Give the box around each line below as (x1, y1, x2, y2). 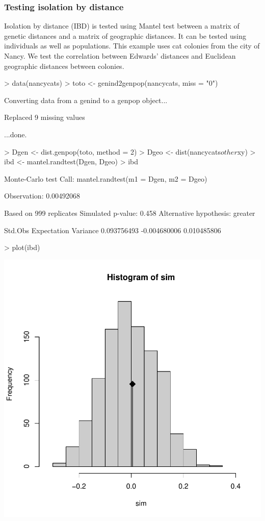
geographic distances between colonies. (4, 60, 124, 71)
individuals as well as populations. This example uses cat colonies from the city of (4, 40, 260, 51)
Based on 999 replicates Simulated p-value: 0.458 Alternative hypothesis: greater (4, 207, 255, 218)
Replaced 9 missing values (4, 112, 85, 122)
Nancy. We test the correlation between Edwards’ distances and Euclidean (4, 51, 236, 61)
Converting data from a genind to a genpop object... (4, 94, 168, 105)
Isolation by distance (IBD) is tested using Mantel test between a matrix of (4, 20, 240, 31)
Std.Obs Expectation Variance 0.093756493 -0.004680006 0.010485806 (4, 225, 221, 235)
